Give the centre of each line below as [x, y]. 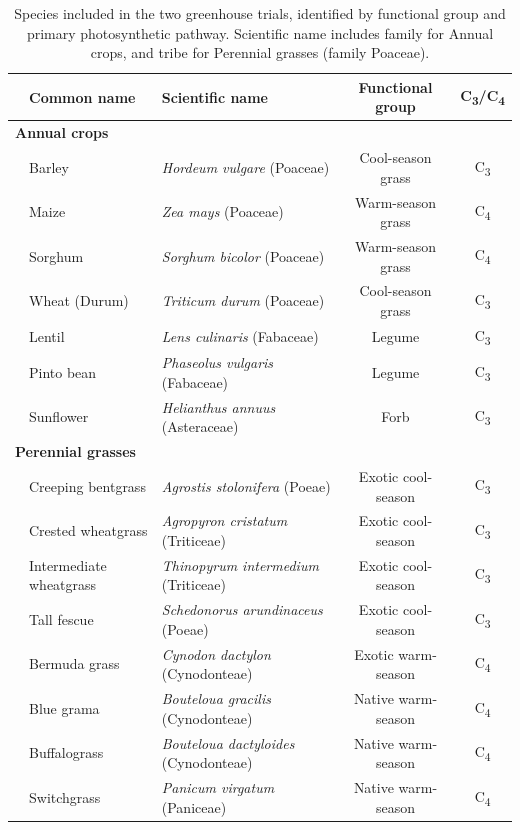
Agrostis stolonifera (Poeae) [246, 485]
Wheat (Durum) [79, 300]
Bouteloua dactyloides [228, 742]
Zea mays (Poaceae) [222, 211]
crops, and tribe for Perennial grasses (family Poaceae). [260, 52]
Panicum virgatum [218, 786]
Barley [49, 166]
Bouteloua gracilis [216, 698]
